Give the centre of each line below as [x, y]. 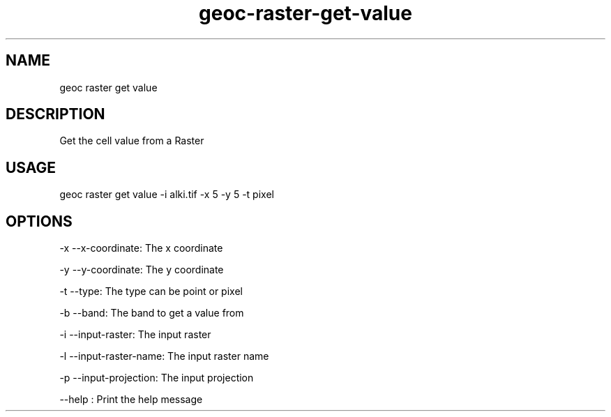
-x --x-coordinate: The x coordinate [141, 248]
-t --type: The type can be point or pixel [151, 291]
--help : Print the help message [131, 400]
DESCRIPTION [55, 114]
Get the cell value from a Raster [132, 141]
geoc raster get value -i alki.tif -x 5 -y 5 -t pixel [167, 195]
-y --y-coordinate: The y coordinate [142, 270]
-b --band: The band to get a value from [152, 313]
